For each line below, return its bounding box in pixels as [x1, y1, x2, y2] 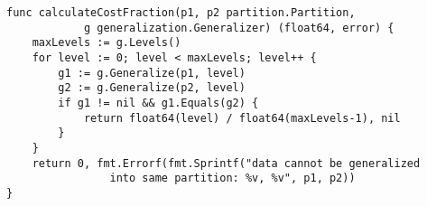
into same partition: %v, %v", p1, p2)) [109, 172, 356, 185]
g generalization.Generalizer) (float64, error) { [83, 21, 395, 34]
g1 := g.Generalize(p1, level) [58, 66, 246, 80]
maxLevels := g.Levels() [32, 36, 181, 50]
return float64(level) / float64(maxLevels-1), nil [83, 111, 401, 125]
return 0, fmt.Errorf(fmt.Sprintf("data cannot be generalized [32, 156, 421, 170]
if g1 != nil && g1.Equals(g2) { [58, 96, 259, 109]
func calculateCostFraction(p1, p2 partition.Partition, [6, 6, 356, 19]
